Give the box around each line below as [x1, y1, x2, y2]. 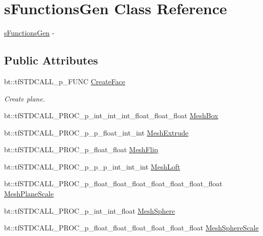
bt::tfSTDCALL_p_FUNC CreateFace [4, 76, 126, 86]
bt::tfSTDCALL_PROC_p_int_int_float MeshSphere [4, 205, 175, 216]
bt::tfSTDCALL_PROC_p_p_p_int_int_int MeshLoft [4, 161, 180, 172]
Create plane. [4, 93, 45, 104]
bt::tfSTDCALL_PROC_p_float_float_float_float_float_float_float [4, 178, 222, 189]
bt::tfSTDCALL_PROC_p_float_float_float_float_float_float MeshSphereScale [4, 222, 259, 233]
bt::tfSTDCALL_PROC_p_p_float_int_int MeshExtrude [4, 127, 189, 138]
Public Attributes [4, 52, 98, 68]
